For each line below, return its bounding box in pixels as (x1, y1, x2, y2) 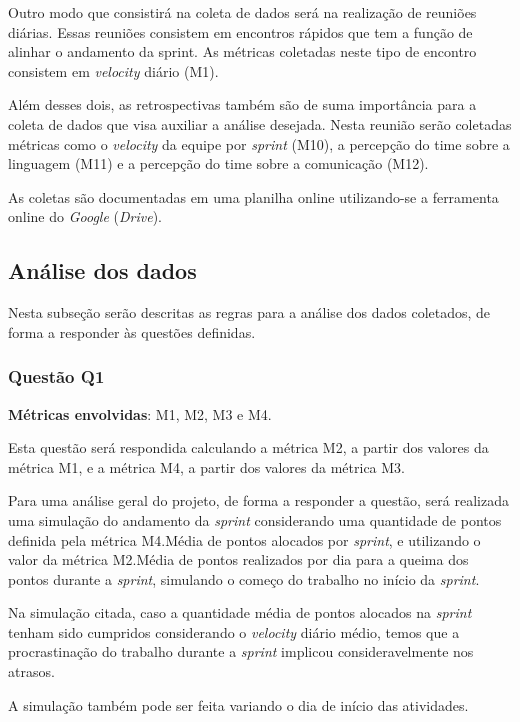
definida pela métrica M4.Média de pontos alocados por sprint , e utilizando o (8, 529, 481, 550)
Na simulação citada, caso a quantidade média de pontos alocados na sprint (8, 602, 472, 623)
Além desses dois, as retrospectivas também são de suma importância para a (8, 94, 477, 115)
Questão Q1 (8, 364, 105, 389)
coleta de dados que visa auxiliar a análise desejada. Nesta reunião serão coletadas (8, 113, 512, 134)
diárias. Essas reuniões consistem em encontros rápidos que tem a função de (8, 21, 473, 42)
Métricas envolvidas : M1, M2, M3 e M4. (8, 403, 272, 424)
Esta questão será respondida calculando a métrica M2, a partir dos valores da (8, 437, 489, 458)
